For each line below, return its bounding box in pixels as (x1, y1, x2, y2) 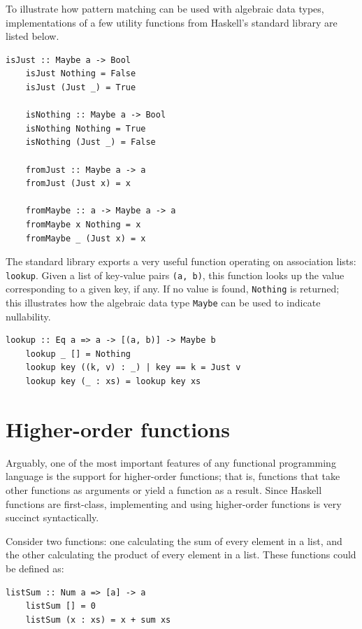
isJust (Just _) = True (25, 82, 136, 92)
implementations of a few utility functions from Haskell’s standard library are (6, 15, 338, 29)
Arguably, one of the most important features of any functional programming (6, 455, 336, 469)
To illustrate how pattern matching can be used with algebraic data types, (6, 1, 324, 15)
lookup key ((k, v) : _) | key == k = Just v (25, 362, 241, 373)
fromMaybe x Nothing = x (25, 219, 141, 229)
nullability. (6, 309, 51, 323)
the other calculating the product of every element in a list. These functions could (6, 547, 356, 562)
